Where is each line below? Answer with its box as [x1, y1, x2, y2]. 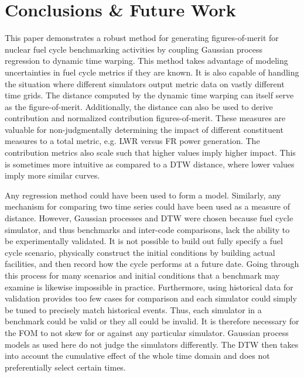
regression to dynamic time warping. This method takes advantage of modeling [5, 54, 288, 67]
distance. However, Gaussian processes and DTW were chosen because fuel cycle [5, 212, 293, 224]
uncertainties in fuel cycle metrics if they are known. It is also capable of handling [5, 66, 299, 78]
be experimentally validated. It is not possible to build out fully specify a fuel [5, 235, 283, 247]
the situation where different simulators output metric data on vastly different [5, 77, 285, 90]
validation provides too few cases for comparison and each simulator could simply [5, 292, 297, 304]
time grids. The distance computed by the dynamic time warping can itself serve [5, 89, 294, 101]
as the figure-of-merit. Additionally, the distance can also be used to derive [5, 100, 273, 112]
